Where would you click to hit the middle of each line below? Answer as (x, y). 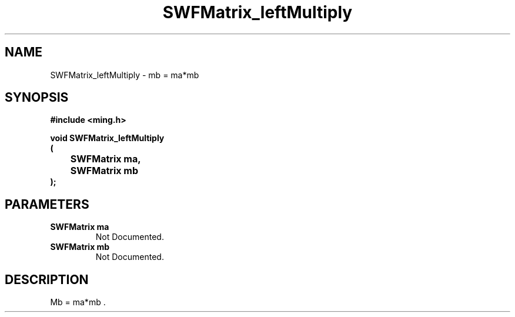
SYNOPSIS (37, 98)
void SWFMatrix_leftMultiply (107, 138)
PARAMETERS (47, 204)
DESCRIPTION (47, 279)
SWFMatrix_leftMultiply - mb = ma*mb (125, 75)
